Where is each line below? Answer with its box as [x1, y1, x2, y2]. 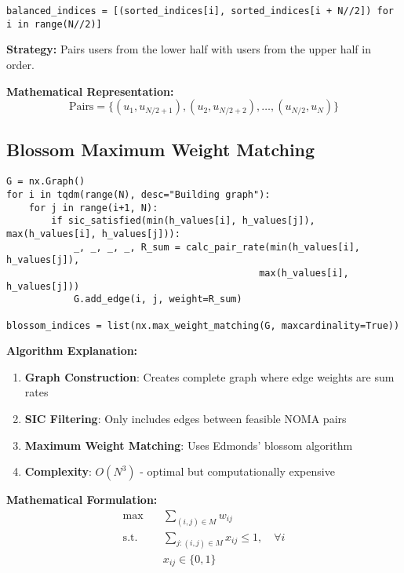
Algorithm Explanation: [6, 342, 138, 359]
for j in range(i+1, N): [28, 202, 158, 214]
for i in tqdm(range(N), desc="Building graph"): [6, 188, 271, 200]
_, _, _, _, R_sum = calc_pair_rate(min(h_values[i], [73, 241, 361, 253]
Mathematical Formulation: [6, 491, 158, 508]
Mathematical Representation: [6, 82, 174, 99]
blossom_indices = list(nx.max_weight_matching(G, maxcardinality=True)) [6, 319, 400, 331]
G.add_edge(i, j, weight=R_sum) [73, 294, 242, 305]
